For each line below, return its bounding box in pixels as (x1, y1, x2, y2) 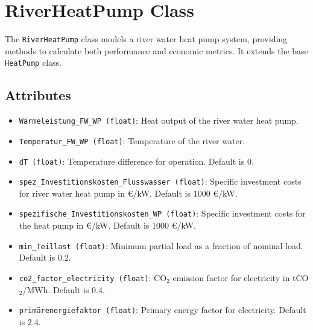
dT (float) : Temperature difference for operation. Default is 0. (19, 154, 254, 167)
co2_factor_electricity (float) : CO (19, 271, 167, 284)
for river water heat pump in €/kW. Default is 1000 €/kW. (19, 186, 238, 199)
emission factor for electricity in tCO (172, 271, 309, 284)
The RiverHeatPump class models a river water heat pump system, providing (5, 33, 288, 45)
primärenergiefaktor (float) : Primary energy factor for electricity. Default (19, 303, 306, 316)
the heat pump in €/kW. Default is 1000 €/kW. (19, 219, 196, 232)
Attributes (5, 86, 71, 104)
